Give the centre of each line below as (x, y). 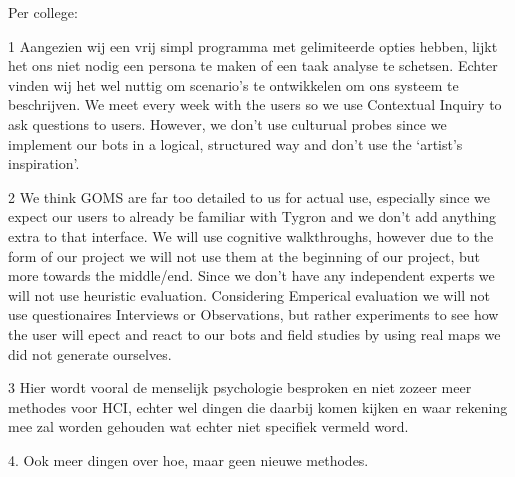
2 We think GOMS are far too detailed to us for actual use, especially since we (249, 196)
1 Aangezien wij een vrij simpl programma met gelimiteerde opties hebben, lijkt (253, 45)
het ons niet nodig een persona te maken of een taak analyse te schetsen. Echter (253, 65)
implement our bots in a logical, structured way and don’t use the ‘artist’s (235, 143)
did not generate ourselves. (90, 353)
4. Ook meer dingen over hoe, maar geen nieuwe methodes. (188, 459)
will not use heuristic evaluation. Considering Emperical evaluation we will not (249, 294)
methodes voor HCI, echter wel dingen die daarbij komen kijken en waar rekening (258, 406)
